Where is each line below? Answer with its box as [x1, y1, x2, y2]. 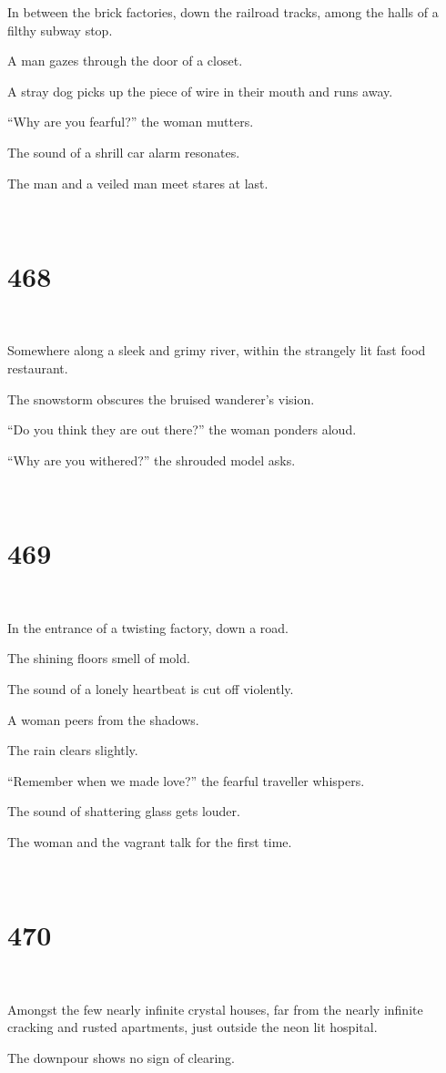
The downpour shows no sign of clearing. [7, 1048, 235, 1067]
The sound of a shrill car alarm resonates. [7, 142, 240, 161]
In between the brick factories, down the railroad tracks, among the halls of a [7, 3, 439, 21]
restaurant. [7, 359, 68, 378]
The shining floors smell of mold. [7, 649, 190, 668]
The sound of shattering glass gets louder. [7, 802, 240, 821]
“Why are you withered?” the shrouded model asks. [7, 450, 296, 469]
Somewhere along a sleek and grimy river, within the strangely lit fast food [7, 341, 426, 360]
